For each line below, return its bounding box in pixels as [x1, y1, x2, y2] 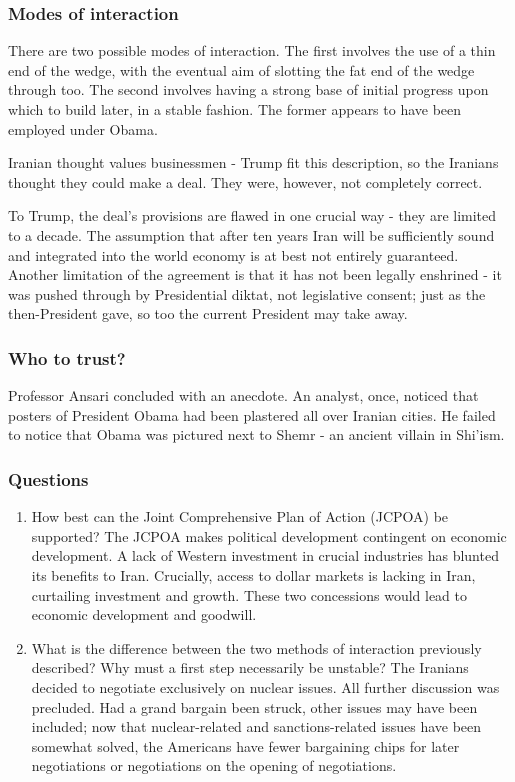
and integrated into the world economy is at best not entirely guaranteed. [8, 244, 459, 265]
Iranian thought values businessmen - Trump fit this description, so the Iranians [8, 152, 499, 173]
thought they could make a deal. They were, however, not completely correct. [8, 171, 483, 192]
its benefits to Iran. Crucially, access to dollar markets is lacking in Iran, [31, 564, 476, 585]
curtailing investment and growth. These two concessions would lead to [31, 584, 467, 605]
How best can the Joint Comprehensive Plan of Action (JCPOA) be [31, 506, 449, 527]
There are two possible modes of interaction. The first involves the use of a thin [8, 40, 496, 61]
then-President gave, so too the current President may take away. [8, 303, 408, 324]
